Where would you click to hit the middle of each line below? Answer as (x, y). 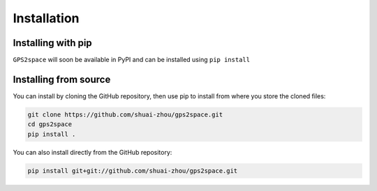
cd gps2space (50, 124)
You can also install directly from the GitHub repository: (93, 152)
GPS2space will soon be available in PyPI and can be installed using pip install (132, 60)
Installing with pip (52, 43)
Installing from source (62, 79)
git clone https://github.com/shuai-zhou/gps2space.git (125, 114)
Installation (46, 18)
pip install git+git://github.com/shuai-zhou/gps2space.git (133, 170)
